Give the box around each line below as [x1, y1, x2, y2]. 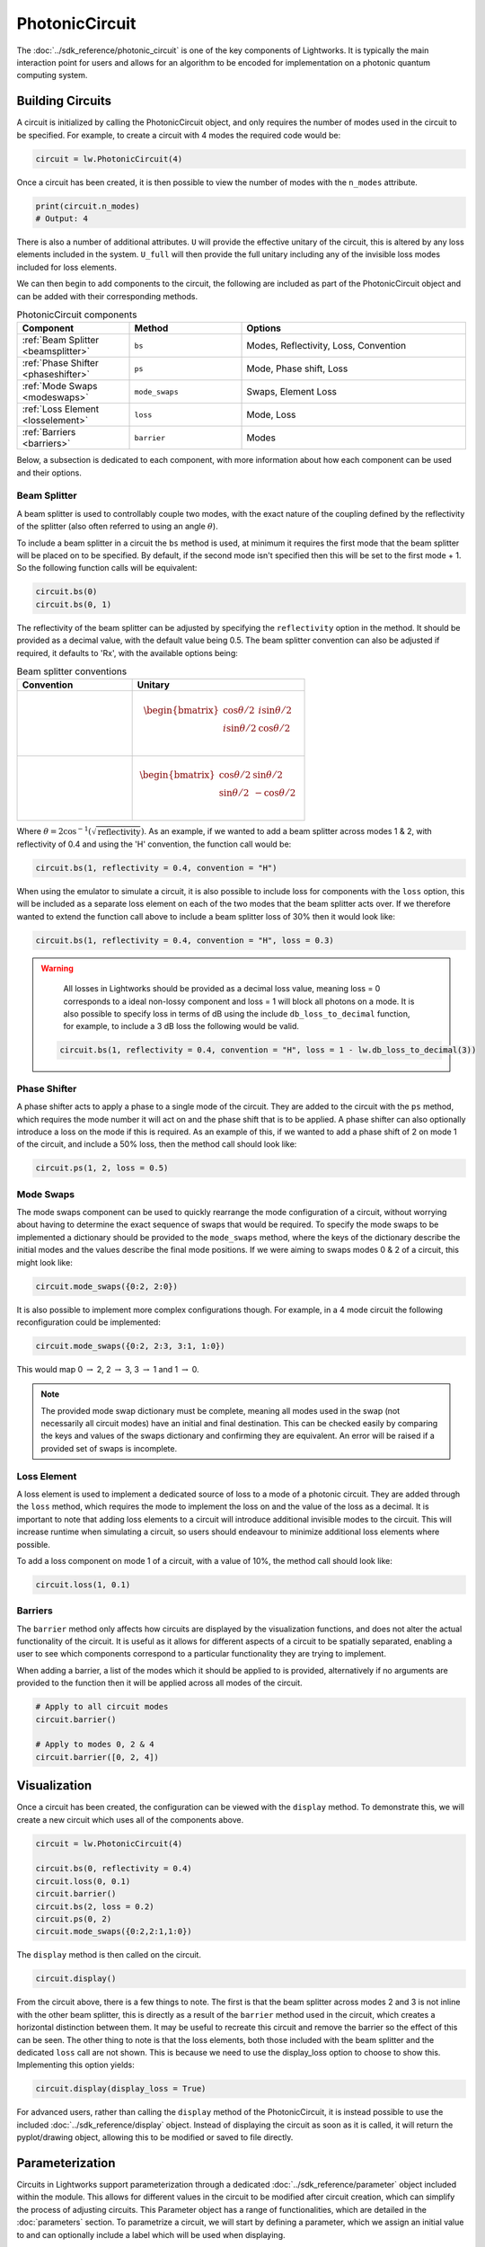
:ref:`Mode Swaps [22, 380, 98, 393]
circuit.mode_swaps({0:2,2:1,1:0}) [35, 1926, 192, 1937]
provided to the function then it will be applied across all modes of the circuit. [16, 1677, 303, 1689]
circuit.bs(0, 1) [35, 599, 112, 609]
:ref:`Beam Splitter [22, 333, 100, 346]
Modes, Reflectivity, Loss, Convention [246, 340, 407, 352]
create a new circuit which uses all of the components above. [16, 1814, 244, 1825]
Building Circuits [16, 93, 112, 109]
